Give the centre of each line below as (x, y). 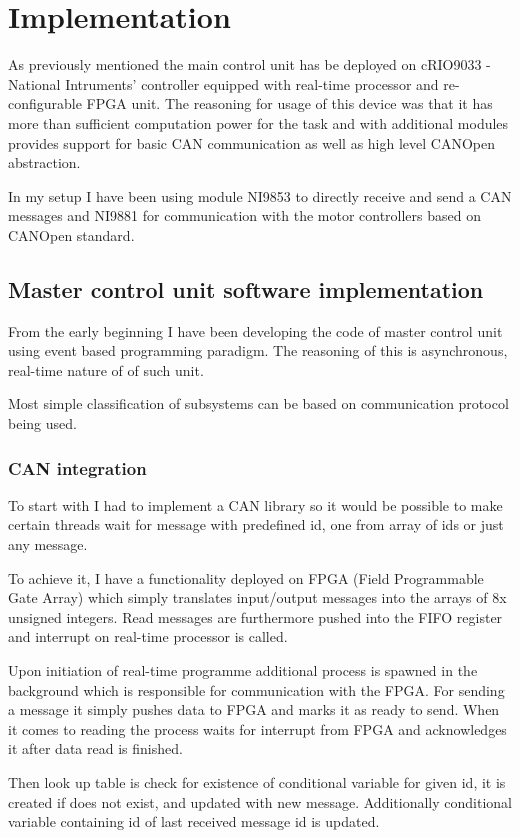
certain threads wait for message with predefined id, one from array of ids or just (256, 524)
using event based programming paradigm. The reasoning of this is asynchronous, (258, 350)
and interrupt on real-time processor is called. (148, 636)
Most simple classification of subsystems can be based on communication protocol (258, 403)
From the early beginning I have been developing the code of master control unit (255, 330)
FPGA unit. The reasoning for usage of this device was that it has (289, 103)
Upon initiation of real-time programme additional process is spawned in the (243, 670)
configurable (45, 103)
